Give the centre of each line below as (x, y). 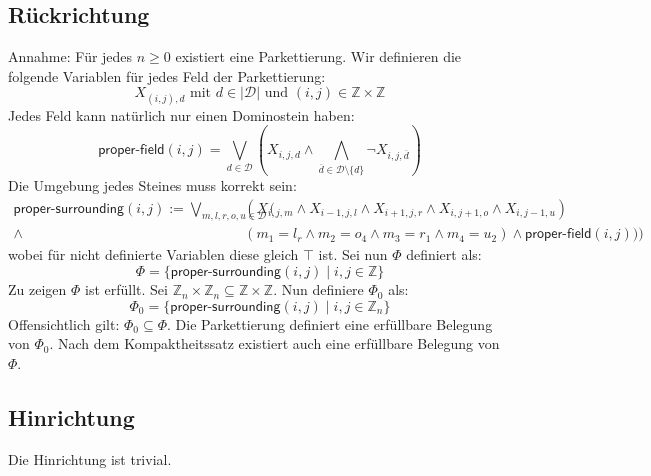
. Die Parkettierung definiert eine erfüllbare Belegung (330, 323)
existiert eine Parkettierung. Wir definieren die (318, 56)
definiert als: (444, 254)
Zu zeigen (37, 289)
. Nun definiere (318, 289)
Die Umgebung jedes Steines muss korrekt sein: (152, 185)
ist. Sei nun (353, 254)
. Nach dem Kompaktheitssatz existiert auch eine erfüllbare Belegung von (274, 343)
